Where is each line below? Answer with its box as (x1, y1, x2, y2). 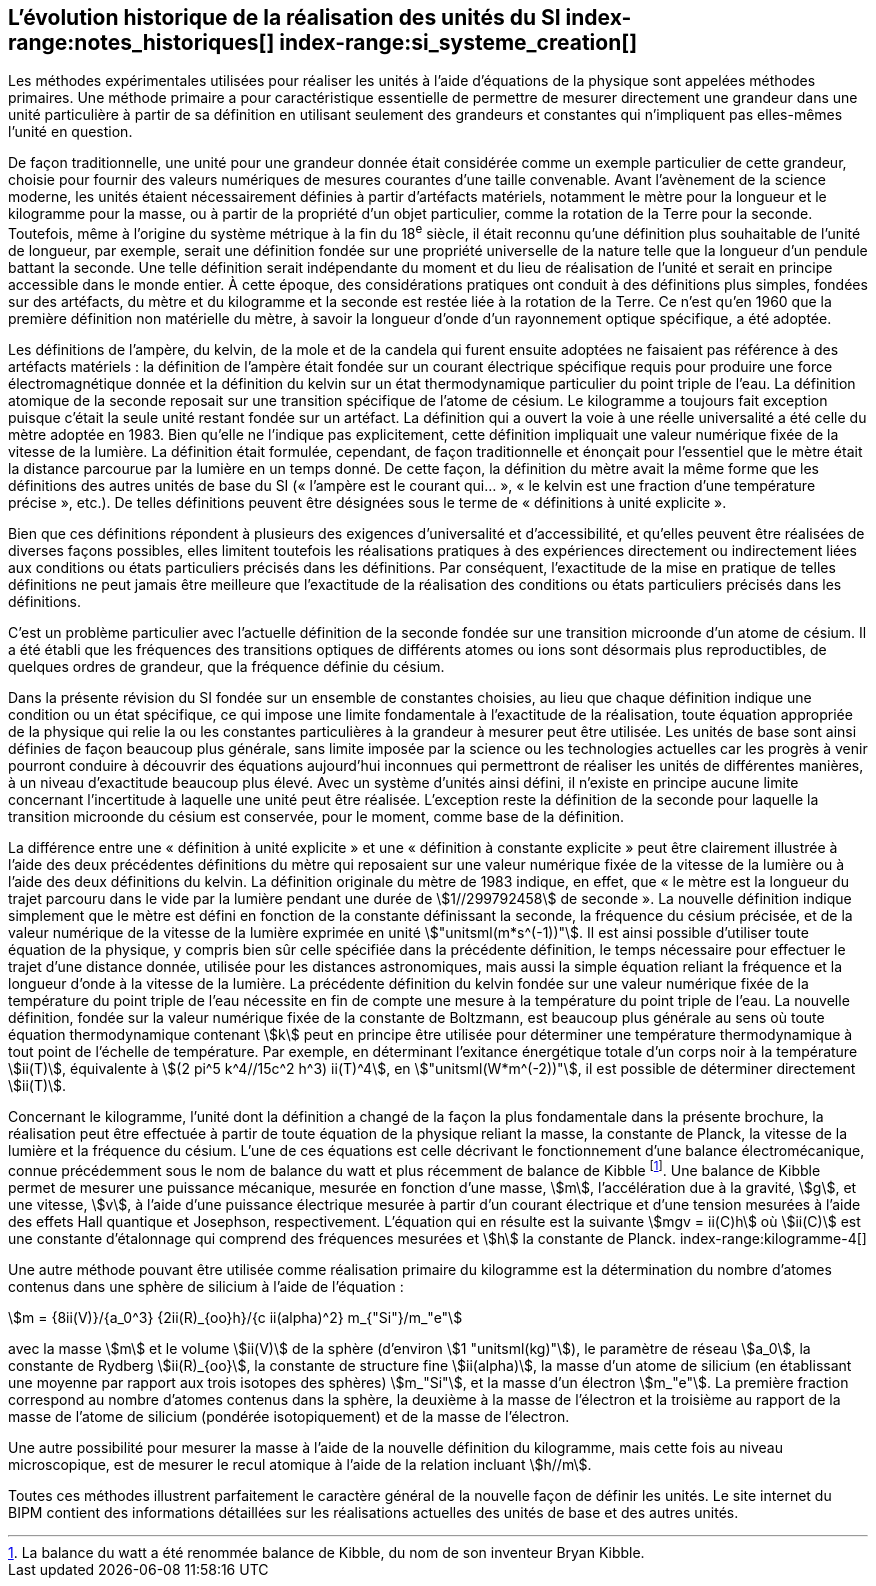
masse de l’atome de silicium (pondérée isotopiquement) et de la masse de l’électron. (8, 1407, 570, 1425)
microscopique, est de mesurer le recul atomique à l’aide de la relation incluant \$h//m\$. (8, 1455, 592, 1473)
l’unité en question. (8, 123, 133, 141)
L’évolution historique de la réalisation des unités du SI (8, 5, 561, 30)
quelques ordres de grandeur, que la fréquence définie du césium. (8, 658, 445, 676)
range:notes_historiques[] (8, 30, 275, 55)
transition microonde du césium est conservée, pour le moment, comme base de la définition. (8, 808, 625, 826)
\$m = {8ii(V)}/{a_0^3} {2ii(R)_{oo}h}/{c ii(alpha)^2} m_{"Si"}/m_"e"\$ (8, 1308, 463, 1326)
